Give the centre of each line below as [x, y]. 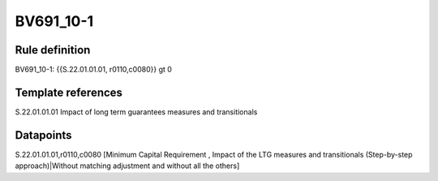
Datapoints [43, 135]
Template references [69, 92]
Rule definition [53, 50]
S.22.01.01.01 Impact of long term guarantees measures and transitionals [136, 112]
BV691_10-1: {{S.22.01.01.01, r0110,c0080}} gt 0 [93, 70]
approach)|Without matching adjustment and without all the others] [127, 166]
